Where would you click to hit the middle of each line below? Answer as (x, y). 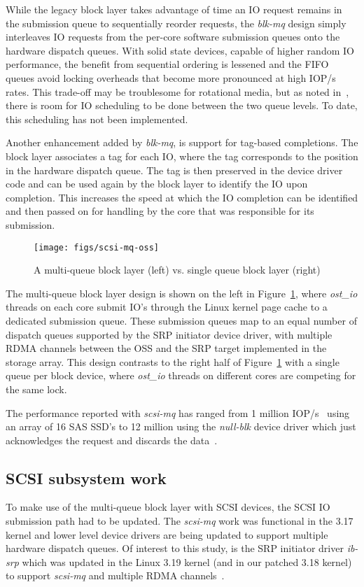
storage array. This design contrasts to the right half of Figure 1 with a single (173, 361)
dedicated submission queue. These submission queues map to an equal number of (181, 320)
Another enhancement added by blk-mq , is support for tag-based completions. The (182, 142)
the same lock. (36, 389)
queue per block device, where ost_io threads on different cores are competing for (181, 375)
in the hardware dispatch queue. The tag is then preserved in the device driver (174, 170)
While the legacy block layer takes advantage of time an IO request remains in (174, 9)
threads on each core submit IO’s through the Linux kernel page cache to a (167, 307)
